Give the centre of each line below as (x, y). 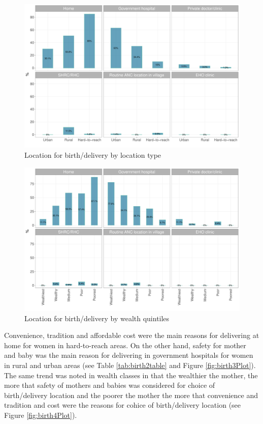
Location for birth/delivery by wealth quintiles (97, 318)
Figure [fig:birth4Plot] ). (41, 415)
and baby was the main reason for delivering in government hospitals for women (129, 355)
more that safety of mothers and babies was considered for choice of (110, 385)
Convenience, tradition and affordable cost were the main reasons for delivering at (132, 335)
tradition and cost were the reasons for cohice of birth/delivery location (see (123, 405)
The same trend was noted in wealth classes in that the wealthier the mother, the (131, 375)
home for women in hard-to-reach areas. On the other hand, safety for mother (125, 345)
